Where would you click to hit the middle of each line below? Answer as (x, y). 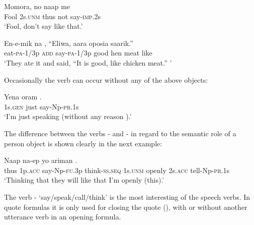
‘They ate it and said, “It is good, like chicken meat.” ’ (88, 62)
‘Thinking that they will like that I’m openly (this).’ (84, 180)
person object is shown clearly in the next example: (83, 143)
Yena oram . (23, 97)
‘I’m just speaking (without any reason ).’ (68, 116)
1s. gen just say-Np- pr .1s (41, 106)
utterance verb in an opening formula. (63, 217)
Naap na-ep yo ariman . (41, 160)
